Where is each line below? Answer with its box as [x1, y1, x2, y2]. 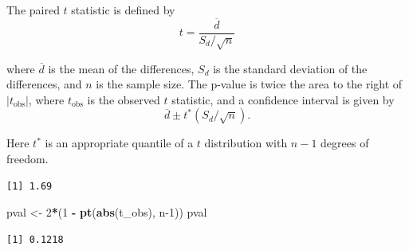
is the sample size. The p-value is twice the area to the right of [96, 76, 403, 92]
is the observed [87, 91, 160, 107]
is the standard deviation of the [213, 60, 368, 76]
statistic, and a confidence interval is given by [171, 91, 395, 107]
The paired [6, 2, 60, 18]
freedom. [6, 150, 49, 167]
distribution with [204, 135, 288, 151]
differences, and [6, 76, 82, 92]
